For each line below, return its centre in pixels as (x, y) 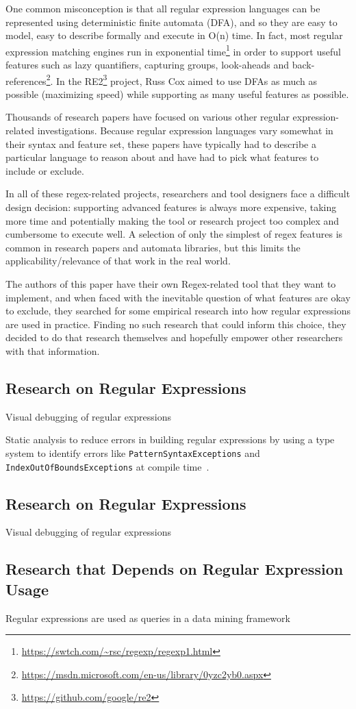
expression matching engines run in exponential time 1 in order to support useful (173, 50)
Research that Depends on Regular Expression (175, 569)
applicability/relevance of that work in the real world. (118, 261)
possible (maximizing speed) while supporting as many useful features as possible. (177, 94)
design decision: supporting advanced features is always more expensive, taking (171, 207)
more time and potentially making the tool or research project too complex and (173, 220)
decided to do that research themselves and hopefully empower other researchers (174, 337)
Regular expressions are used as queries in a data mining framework (148, 618)
